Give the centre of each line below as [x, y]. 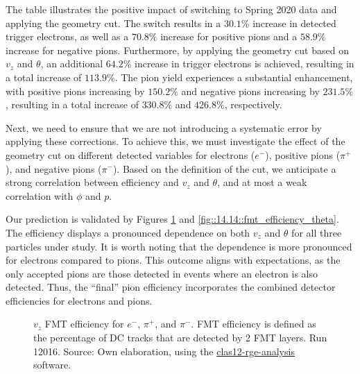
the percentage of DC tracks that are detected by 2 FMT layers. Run [180, 338]
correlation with [40, 195]
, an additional [72, 63]
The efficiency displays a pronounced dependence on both [128, 232]
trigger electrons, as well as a [67, 36]
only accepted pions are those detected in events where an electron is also [162, 273]
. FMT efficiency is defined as [254, 324]
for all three [317, 232]
